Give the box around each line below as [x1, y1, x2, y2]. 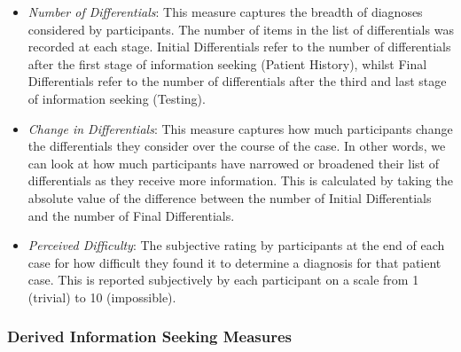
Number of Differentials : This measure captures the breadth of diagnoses [27, 3, 423, 20]
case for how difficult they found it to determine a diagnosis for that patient [27, 253, 441, 271]
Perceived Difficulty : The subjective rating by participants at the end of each [27, 236, 445, 254]
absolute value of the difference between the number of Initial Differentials [27, 188, 432, 207]
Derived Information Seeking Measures [7, 325, 293, 348]
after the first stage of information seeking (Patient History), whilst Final [27, 54, 427, 73]
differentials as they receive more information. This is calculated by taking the [27, 171, 453, 190]
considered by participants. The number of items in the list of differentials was [27, 20, 454, 38]
